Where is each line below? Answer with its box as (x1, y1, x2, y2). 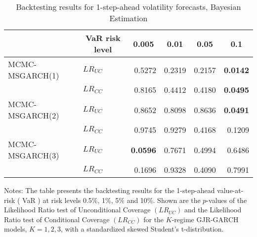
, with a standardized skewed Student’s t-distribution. (61, 224, 224, 234)
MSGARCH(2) (8, 110, 59, 121)
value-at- (217, 185, 244, 195)
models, (4, 224, 27, 234)
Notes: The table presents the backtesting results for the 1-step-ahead (4, 185, 215, 195)
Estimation (109, 12, 148, 24)
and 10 (127, 195, 147, 205)
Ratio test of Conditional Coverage (4, 214, 110, 224)
